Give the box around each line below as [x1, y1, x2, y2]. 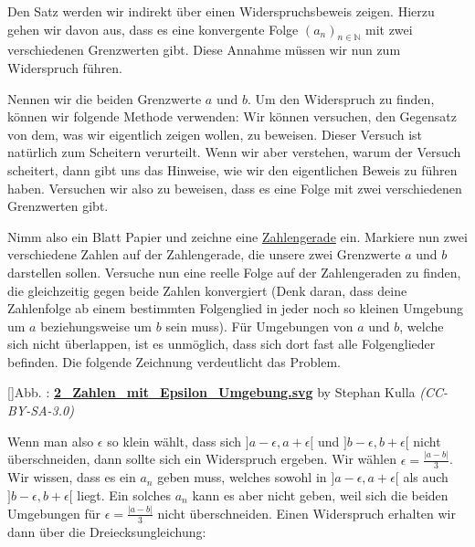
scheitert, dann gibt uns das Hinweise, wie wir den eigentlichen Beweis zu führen [7, 160, 458, 179]
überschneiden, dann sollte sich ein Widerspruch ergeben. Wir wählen [7, 449, 396, 468]
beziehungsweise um [40, 316, 153, 335]
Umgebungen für [7, 503, 100, 522]
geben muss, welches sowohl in [157, 468, 327, 487]
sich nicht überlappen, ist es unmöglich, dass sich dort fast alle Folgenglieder [7, 334, 436, 353]
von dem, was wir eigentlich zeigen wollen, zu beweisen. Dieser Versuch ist [7, 124, 423, 143]
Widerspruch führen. [7, 58, 122, 77]
